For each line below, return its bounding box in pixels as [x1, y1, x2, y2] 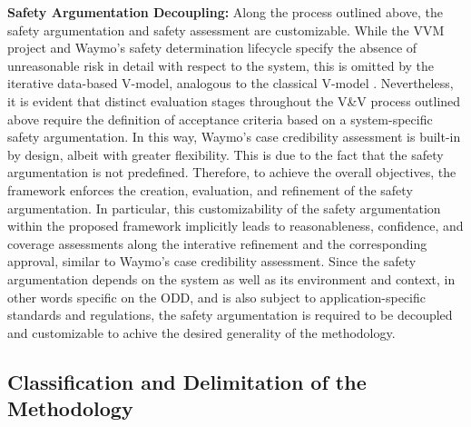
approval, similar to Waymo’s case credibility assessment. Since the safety [7, 252, 417, 271]
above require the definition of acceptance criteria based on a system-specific [7, 109, 433, 128]
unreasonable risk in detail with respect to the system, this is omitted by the [7, 55, 435, 74]
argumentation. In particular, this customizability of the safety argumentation [7, 198, 441, 217]
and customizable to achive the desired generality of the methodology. [7, 323, 396, 342]
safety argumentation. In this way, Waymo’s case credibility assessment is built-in [7, 127, 461, 146]
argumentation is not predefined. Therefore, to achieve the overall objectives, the [7, 163, 456, 182]
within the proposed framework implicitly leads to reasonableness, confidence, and [7, 216, 464, 235]
